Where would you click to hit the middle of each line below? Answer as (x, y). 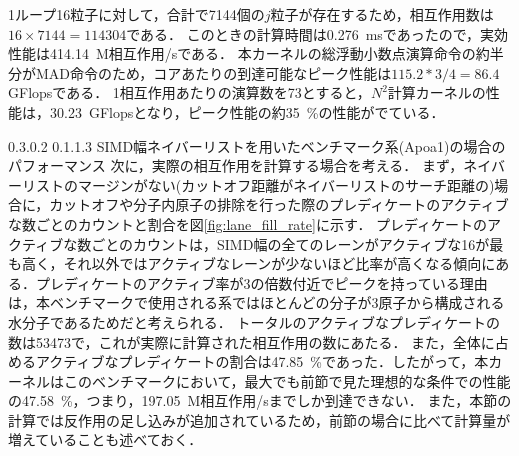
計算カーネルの (436, 92)
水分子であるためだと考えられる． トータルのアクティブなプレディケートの (254, 321)
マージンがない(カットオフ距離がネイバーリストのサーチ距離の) (286, 184)
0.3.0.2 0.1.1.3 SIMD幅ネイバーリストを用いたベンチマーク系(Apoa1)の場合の (257, 145)
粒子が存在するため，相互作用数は (382, 14)
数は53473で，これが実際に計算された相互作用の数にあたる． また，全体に (251, 341)
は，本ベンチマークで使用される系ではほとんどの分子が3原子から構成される (256, 302)
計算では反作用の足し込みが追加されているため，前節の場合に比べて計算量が (259, 419)
